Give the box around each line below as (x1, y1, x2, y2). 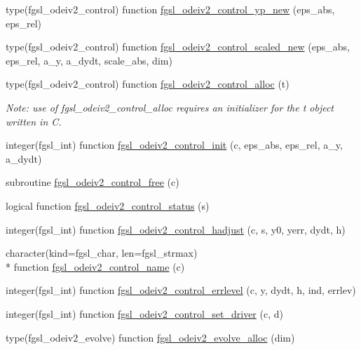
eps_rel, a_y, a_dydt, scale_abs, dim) (6, 53, 172, 67)
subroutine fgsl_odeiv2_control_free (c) (6, 175, 179, 189)
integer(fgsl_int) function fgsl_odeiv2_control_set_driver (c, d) (6, 306, 283, 321)
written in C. (6, 114, 62, 128)
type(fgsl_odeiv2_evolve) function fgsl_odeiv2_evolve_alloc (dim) (6, 330, 295, 344)
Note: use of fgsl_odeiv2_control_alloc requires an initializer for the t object (6, 100, 334, 114)
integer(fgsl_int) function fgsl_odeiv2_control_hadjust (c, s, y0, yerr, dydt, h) (6, 222, 346, 236)
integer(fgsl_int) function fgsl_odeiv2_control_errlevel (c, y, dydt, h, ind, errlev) (6, 283, 356, 297)
